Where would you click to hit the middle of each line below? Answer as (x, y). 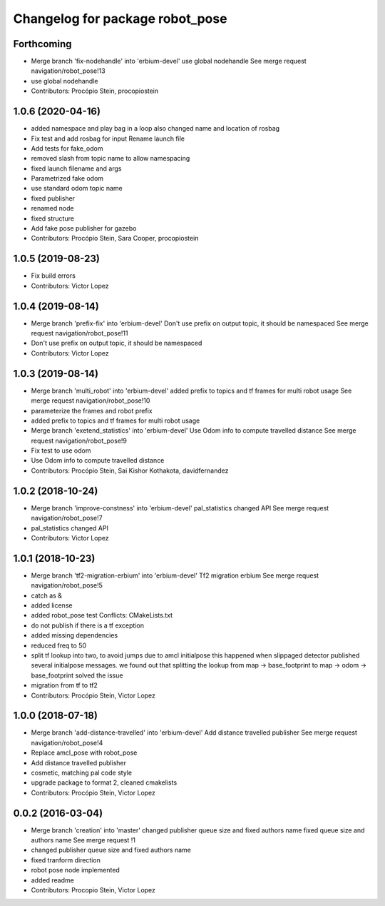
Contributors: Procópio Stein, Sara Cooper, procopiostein (115, 238)
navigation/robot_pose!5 (67, 585)
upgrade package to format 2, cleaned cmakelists (104, 782)
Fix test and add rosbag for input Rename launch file (108, 139)
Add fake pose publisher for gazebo (84, 228)
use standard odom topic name (77, 188)
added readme (52, 880)
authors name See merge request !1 (83, 840)
